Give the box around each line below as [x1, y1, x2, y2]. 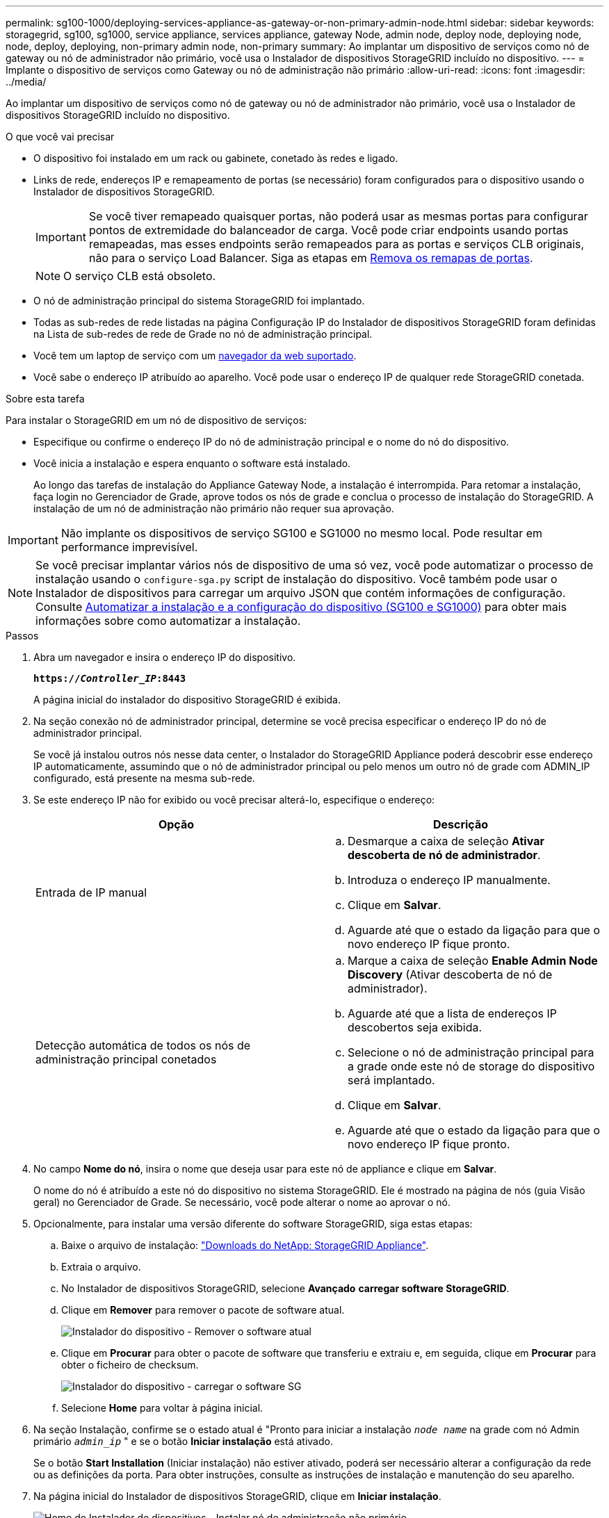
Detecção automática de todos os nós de [35, 1038, 251, 1052]
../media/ [6, 76, 47, 88]
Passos [6, 630, 39, 642]
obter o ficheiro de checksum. [61, 1359, 199, 1371]
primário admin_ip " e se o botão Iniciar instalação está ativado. [33, 1435, 333, 1447]
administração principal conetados [35, 1052, 217, 1066]
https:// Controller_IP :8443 [33, 673, 186, 684]
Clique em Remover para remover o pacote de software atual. [61, 1304, 345, 1316]
